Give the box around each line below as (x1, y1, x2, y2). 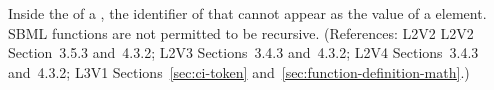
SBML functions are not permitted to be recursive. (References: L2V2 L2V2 (8, 22, 474, 43)
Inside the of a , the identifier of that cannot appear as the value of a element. (8, 3, 487, 23)
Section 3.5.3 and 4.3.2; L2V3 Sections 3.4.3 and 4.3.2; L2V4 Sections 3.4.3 (8, 42, 479, 63)
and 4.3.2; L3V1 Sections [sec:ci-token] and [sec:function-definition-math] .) (8, 61, 470, 82)
